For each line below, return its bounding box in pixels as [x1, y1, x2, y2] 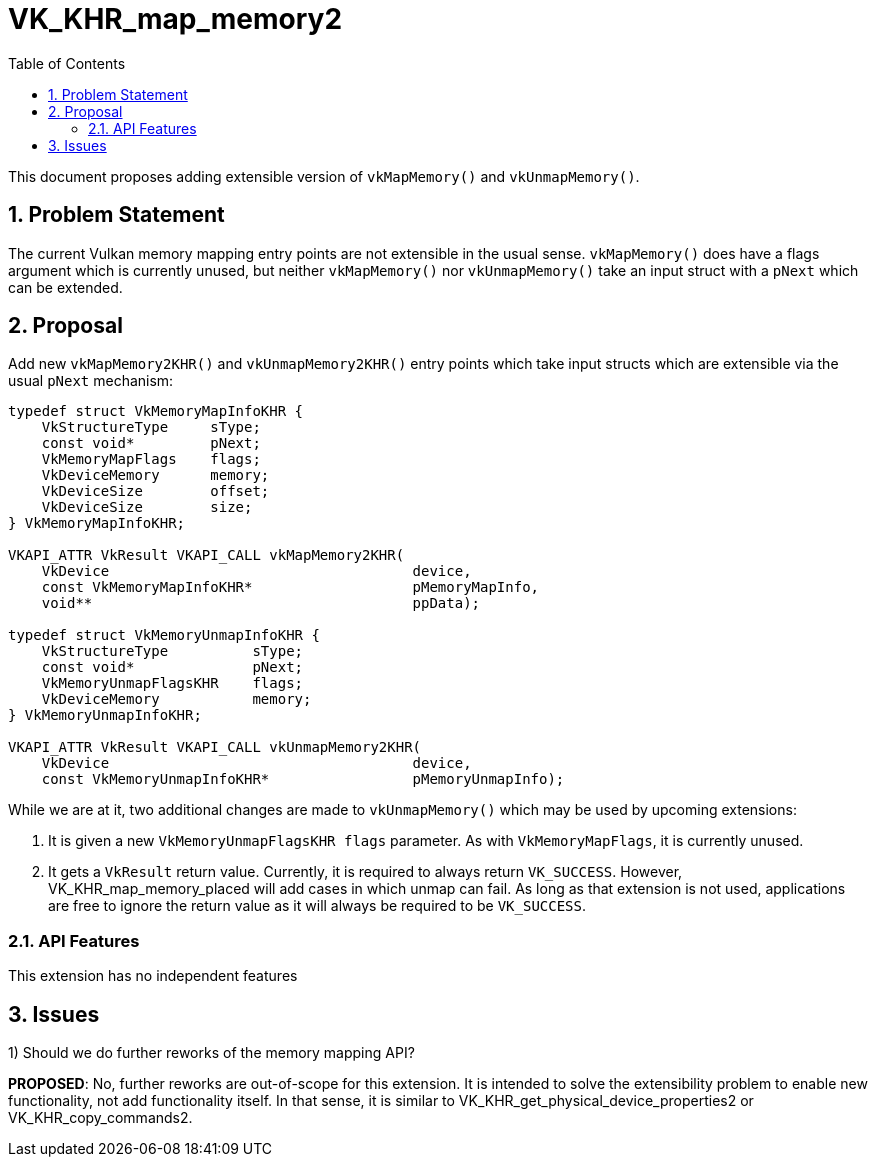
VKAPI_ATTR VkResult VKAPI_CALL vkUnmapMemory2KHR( [8, 739, 422, 756]
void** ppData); [41, 595, 481, 612]
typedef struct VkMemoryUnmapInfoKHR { [8, 627, 320, 644]
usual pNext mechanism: [8, 372, 174, 390]
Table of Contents [8, 54, 126, 72]
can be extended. [8, 278, 123, 296]
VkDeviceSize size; [41, 499, 253, 516]
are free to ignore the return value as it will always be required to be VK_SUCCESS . [48, 897, 587, 915]
